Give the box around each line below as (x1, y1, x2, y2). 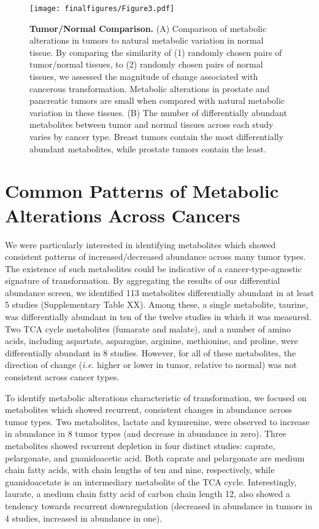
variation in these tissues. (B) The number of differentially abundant (29, 106, 287, 119)
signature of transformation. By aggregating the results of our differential (5, 274, 280, 287)
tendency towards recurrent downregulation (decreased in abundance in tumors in (5, 499, 313, 512)
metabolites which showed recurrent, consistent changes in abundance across (5, 403, 292, 416)
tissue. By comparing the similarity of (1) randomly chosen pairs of (29, 45, 282, 58)
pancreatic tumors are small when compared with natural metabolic (29, 94, 285, 107)
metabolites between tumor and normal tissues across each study (29, 118, 274, 131)
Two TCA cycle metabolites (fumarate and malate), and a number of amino (5, 322, 291, 335)
